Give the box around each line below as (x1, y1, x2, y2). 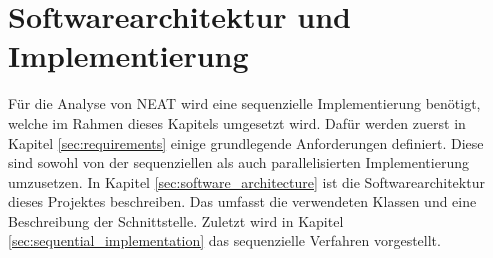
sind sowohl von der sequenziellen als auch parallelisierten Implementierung (8, 152, 469, 173)
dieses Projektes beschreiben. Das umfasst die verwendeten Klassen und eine (8, 191, 477, 212)
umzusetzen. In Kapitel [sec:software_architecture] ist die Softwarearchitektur (8, 171, 485, 192)
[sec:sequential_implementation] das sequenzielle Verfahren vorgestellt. (8, 230, 441, 251)
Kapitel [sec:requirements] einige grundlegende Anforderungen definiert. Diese (8, 132, 484, 153)
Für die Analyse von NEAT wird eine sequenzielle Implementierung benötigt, (8, 93, 481, 114)
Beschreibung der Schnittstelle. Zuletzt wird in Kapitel (8, 210, 344, 231)
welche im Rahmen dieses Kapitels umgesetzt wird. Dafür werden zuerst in (8, 112, 466, 133)
